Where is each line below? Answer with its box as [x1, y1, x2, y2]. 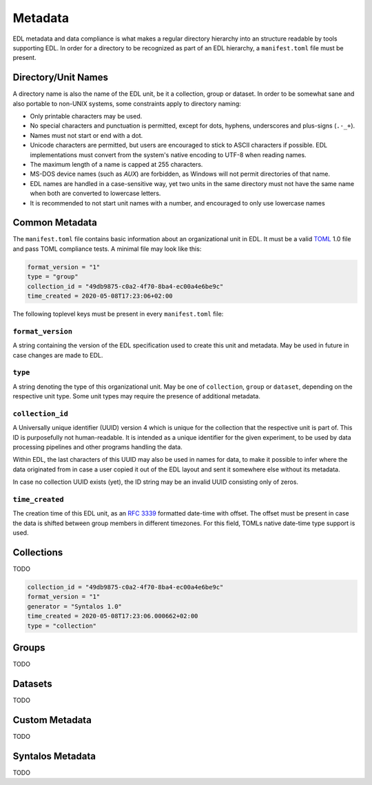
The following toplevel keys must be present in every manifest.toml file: [12, 309, 224, 318]
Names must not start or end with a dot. [30, 131, 143, 139]
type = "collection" [27, 622, 96, 630]
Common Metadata [12, 217, 98, 229]
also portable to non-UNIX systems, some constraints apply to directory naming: [12, 99, 241, 108]
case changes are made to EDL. [12, 351, 103, 359]
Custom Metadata [12, 714, 92, 726]
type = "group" [27, 273, 79, 281]
